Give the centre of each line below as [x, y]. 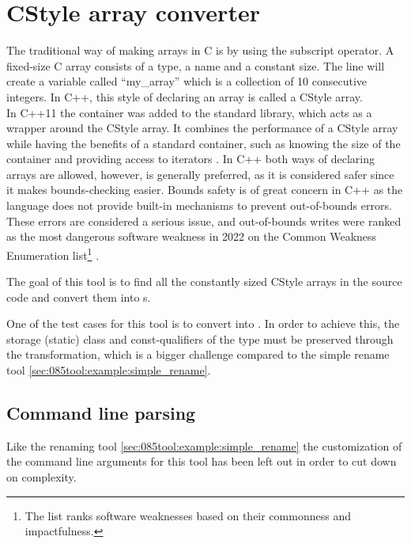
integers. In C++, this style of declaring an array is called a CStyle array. [185, 96]
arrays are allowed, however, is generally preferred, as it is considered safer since [200, 174]
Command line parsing [101, 413]
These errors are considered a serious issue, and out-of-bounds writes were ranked [204, 221]
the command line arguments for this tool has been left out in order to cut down [202, 461]
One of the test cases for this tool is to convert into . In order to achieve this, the [203, 323]
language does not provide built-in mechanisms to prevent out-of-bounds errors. [199, 205]
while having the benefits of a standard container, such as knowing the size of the [204, 143]
